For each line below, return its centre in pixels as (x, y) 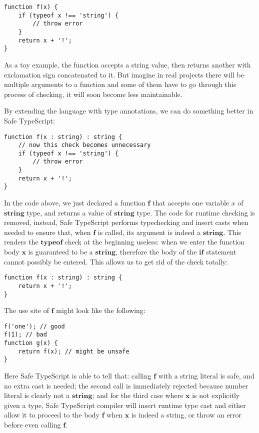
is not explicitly (216, 395)
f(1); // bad (25, 335)
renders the (21, 242)
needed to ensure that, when (47, 232)
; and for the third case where (138, 395)
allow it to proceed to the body (52, 415)
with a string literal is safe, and (206, 376)
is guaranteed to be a (60, 252)
